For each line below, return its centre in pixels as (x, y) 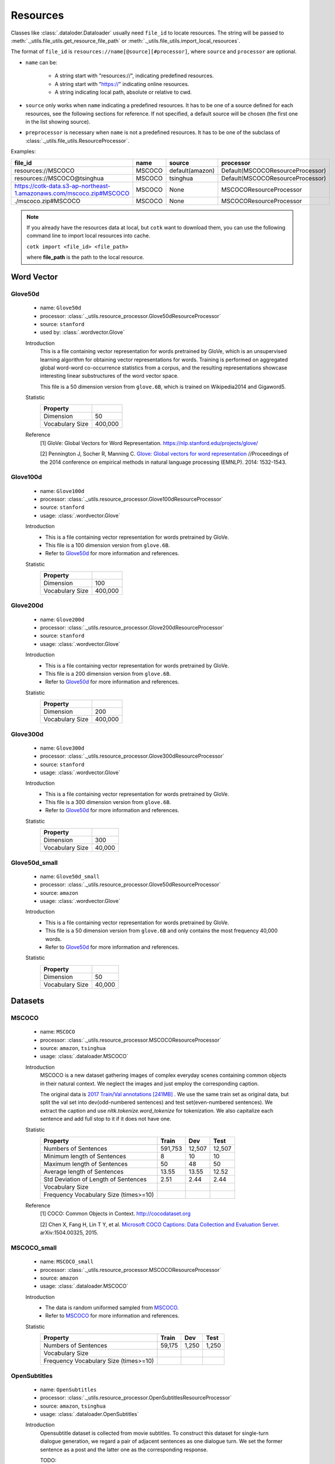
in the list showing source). (58, 122)
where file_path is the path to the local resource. (85, 257)
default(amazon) (192, 170)
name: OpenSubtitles (68, 1389)
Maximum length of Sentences (86, 1164)
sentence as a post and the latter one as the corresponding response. (124, 1449)
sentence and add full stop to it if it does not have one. (106, 1119)
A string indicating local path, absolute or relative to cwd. (123, 92)
